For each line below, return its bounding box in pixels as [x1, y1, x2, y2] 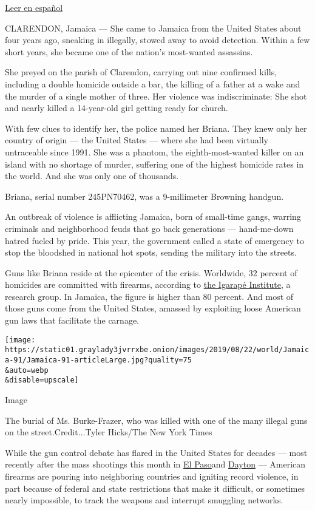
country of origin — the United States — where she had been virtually [5, 134, 268, 146]
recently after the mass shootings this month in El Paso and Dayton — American [5, 458, 306, 471]
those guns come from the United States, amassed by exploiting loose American [5, 302, 301, 314]
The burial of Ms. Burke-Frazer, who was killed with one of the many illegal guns [5, 413, 308, 426]
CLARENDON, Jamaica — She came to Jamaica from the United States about [5, 21, 302, 34]
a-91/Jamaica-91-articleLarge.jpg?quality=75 [5, 355, 192, 364]
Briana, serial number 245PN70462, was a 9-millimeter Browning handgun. [5, 189, 284, 202]
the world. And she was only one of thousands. [5, 169, 179, 182]
